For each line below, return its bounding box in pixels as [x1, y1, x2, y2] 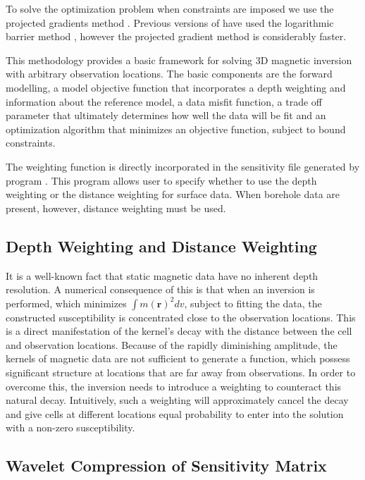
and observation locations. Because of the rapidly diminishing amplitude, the [6, 337, 338, 352]
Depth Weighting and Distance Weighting [6, 235, 317, 257]
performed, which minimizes [6, 295, 127, 310]
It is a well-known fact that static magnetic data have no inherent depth [6, 268, 318, 283]
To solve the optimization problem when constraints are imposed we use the [6, 1, 334, 16]
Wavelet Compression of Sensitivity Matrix [6, 455, 327, 476]
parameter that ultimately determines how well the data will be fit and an [6, 108, 326, 123]
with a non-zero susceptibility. [6, 420, 135, 435]
